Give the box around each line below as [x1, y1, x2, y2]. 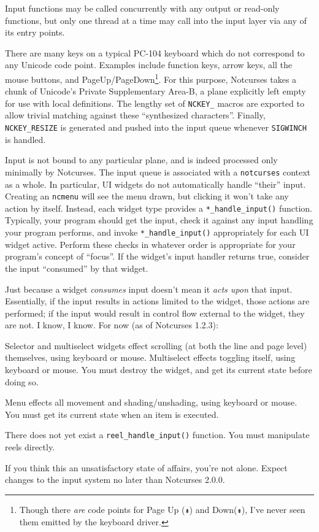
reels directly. [5, 441, 55, 453]
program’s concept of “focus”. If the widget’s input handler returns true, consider [5, 250, 310, 263]
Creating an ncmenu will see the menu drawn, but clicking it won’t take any [5, 190, 289, 202]
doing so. [5, 375, 39, 388]
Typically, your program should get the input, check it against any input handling [5, 214, 313, 226]
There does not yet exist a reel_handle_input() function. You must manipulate [5, 428, 310, 441]
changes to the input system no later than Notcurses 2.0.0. [5, 473, 225, 486]
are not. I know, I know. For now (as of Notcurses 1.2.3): [5, 318, 218, 331]
